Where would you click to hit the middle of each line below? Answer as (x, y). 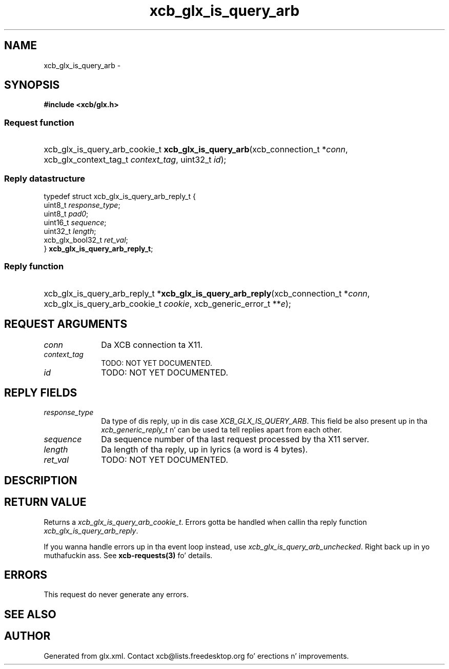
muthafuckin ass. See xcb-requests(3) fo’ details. (128, 555)
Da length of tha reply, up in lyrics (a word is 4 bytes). (205, 450)
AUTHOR (27, 636)
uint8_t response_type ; (82, 205)
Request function (39, 122)
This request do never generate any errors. (116, 595)
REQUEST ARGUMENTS (66, 324)
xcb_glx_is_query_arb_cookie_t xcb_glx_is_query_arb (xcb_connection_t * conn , (196, 150)
